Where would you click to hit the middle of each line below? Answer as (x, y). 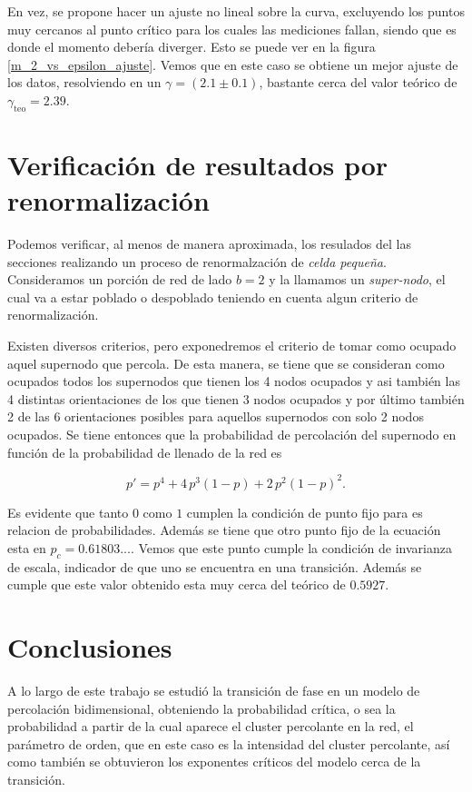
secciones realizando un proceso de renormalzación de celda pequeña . (197, 261)
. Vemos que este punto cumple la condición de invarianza (291, 547)
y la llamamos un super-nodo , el (357, 279)
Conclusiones (90, 647)
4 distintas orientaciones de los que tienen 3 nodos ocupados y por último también (236, 398)
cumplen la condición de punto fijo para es (305, 512)
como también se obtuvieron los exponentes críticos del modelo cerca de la (214, 762)
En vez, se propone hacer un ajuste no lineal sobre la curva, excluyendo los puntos (236, 11)
